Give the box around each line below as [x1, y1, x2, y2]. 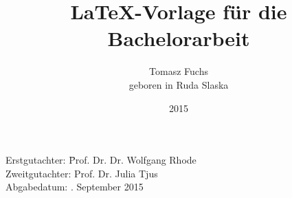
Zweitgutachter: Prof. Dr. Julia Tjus [5, 166, 158, 180]
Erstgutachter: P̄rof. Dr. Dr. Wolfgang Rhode [5, 153, 196, 167]
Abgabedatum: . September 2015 [5, 179, 144, 194]
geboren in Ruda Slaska [128, 77, 229, 91]
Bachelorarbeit [107, 24, 250, 52]
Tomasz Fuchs [149, 64, 208, 78]
